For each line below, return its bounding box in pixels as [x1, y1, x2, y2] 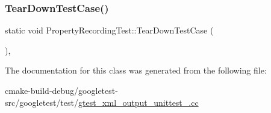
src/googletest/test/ [5, 96, 78, 108]
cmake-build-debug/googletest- [5, 84, 118, 96]
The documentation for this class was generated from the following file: [5, 64, 267, 77]
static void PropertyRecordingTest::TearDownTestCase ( [5, 24, 214, 36]
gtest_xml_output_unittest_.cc [78, 96, 199, 108]
